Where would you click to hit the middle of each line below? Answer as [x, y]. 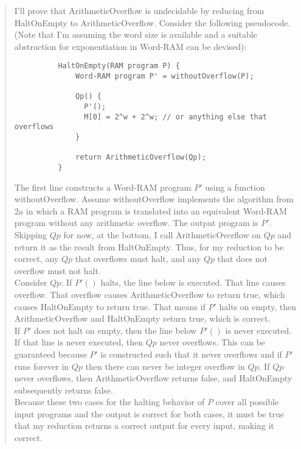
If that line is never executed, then [79, 342]
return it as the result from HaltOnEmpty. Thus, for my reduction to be [149, 246]
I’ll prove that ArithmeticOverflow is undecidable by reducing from [139, 10]
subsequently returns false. [64, 390]
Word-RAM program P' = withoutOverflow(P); [165, 76]
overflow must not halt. [57, 270]
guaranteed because [50, 354]
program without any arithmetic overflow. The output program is [136, 223]
